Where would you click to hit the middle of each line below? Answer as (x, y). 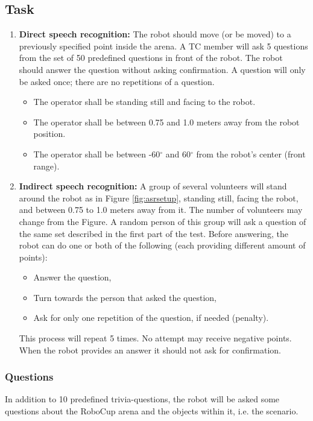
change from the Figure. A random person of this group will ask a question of (163, 221)
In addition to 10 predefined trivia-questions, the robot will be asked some (142, 399)
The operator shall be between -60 (97, 154)
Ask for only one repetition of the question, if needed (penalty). (151, 318)
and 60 (178, 154)
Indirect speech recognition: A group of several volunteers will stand (153, 186)
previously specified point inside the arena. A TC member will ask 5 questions (163, 46)
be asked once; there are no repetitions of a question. (117, 81)
